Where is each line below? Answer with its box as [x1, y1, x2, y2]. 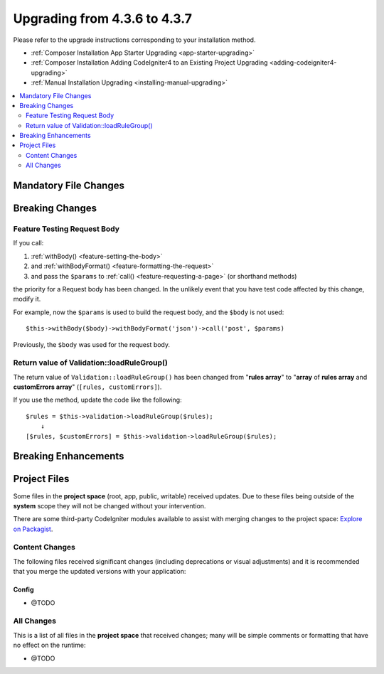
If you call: [13, 239, 44, 247]
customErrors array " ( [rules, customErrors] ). [13, 383, 162, 391]
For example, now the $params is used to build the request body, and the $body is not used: [13, 308, 284, 316]
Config [13, 585, 34, 594]
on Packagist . [13, 525, 53, 533]
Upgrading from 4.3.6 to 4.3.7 [13, 11, 192, 26]
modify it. [13, 295, 41, 304]
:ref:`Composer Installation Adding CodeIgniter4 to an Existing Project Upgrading [31, 58, 268, 67]
